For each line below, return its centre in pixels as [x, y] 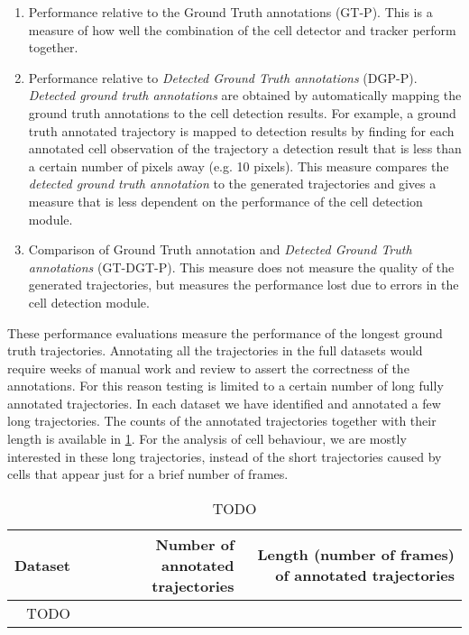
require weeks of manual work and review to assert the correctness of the [208, 368]
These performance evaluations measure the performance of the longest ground [225, 332]
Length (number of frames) [356, 555]
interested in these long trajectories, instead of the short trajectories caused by [225, 456]
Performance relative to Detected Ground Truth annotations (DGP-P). [223, 77]
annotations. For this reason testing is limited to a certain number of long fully [225, 386]
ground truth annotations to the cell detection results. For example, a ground [242, 112]
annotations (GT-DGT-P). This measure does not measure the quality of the [241, 267]
